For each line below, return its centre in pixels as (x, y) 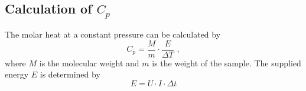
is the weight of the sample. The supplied (227, 63)
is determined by (70, 74)
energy (17, 74)
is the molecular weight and (89, 63)
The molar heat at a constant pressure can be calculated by (113, 34)
